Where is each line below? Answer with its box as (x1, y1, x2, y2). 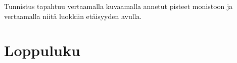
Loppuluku (4, 40, 80, 60)
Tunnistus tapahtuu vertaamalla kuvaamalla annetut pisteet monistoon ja (4, 1, 233, 11)
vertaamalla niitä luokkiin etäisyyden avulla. (4, 10, 142, 21)
